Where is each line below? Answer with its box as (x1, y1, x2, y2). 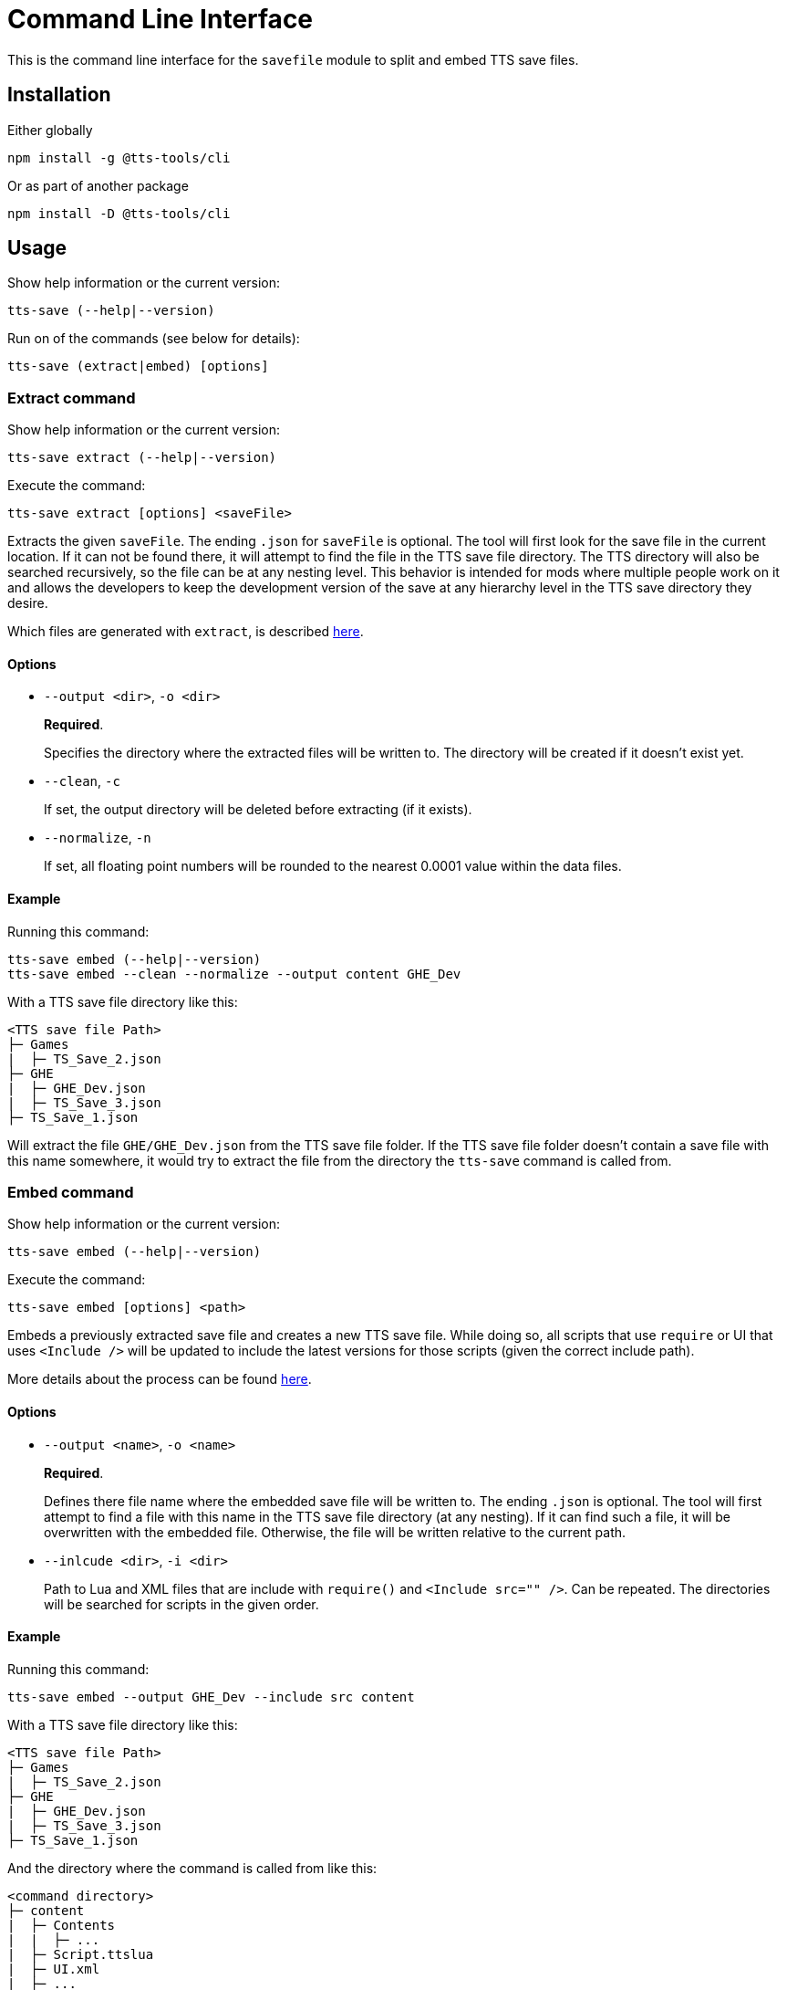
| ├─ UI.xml (7, 1961, 100, 1976)
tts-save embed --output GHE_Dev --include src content (7, 1689, 415, 1704)
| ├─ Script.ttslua (7, 1946, 154, 1962)
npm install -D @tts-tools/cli (7, 205, 231, 221)
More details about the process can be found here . (7, 1371, 312, 1388)
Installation (7, 83, 111, 107)
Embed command (7, 1183, 134, 1201)
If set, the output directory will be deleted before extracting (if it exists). (44, 801, 472, 818)
